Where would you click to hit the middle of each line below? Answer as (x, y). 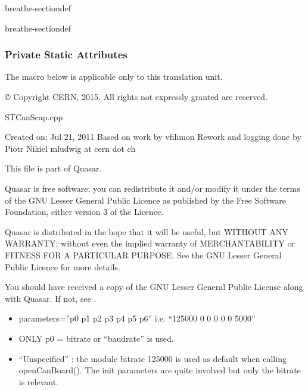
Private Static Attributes (66, 54)
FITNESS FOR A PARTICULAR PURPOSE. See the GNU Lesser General (143, 255)
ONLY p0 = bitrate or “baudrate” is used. (96, 338)
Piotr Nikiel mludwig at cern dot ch (70, 148)
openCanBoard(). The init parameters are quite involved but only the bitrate (160, 370)
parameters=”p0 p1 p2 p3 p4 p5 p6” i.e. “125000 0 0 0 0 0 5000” (137, 318)
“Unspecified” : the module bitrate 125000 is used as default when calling (153, 358)
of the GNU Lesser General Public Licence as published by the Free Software (145, 200)
